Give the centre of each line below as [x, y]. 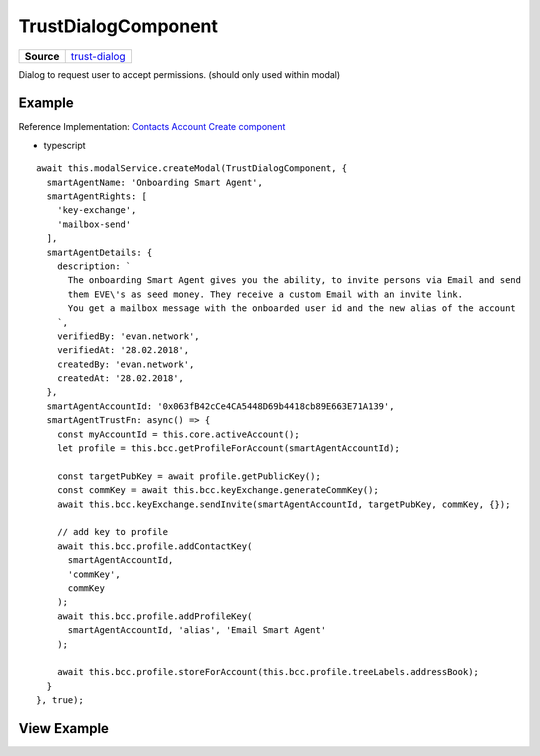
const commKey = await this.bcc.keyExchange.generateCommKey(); [217, 490]
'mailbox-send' [94, 224]
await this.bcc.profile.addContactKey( [154, 546]
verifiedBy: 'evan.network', [128, 336]
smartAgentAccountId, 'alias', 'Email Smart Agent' [197, 630]
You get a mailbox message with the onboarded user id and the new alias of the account [292, 308]
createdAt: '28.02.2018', [120, 378]
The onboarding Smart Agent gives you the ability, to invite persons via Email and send [294, 280]
